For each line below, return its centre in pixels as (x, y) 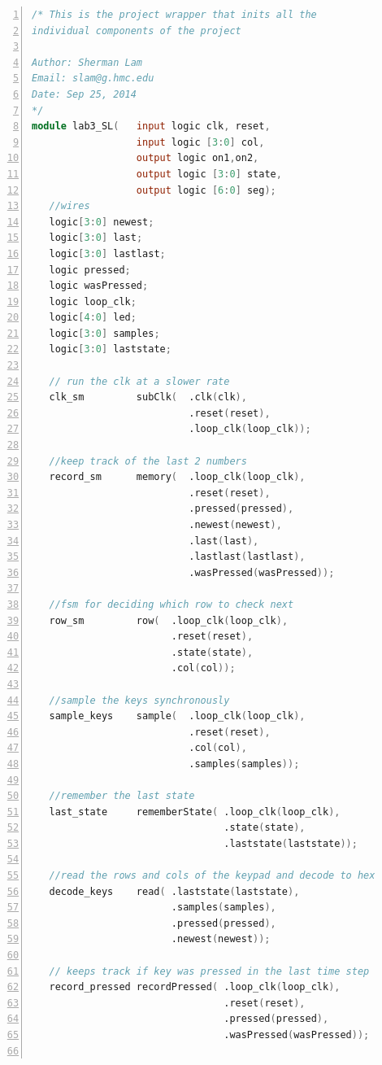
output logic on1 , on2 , (198, 158)
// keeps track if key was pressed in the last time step (209, 971)
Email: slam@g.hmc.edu (93, 79)
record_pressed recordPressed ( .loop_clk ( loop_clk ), (195, 987)
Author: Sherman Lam (87, 62)
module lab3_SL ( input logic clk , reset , (151, 127)
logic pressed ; (90, 270)
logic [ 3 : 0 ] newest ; (102, 222)
